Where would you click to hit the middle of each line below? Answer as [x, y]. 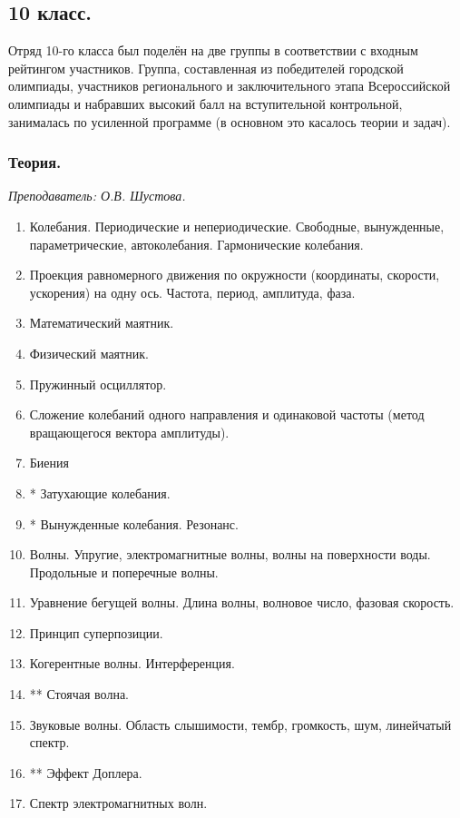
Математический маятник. [102, 323]
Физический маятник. [89, 353]
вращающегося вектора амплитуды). [129, 432]
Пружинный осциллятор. [98, 384]
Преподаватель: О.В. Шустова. [97, 196]
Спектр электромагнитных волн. [118, 803]
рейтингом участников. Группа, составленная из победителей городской [206, 68]
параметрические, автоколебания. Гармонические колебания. [196, 244]
